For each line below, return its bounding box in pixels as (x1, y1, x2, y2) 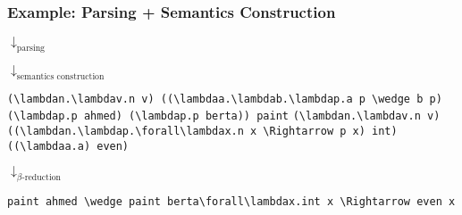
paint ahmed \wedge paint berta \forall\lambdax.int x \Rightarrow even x (7, 195, 456, 209)
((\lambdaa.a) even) (7, 139, 130, 153)
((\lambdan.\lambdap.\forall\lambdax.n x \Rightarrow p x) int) (7, 125, 398, 138)
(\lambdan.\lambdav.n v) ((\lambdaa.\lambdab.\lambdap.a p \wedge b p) (7, 92, 442, 105)
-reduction (21, 173, 61, 183)
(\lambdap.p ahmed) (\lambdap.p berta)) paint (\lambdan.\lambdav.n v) (7, 110, 441, 123)
